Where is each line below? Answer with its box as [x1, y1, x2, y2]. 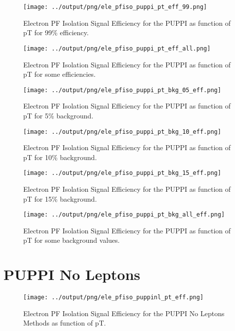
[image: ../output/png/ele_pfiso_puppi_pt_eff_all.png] [23, 45, 211, 52]
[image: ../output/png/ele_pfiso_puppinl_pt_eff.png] [23, 294, 204, 301]
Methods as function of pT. [23, 318, 106, 328]
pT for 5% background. [23, 110, 94, 120]
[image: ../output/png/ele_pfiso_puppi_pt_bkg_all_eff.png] [23, 211, 225, 219]
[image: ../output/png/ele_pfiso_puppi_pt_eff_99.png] [23, 3, 207, 10]
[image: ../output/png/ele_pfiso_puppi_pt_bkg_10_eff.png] [23, 128, 221, 135]
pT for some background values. [23, 235, 120, 245]
